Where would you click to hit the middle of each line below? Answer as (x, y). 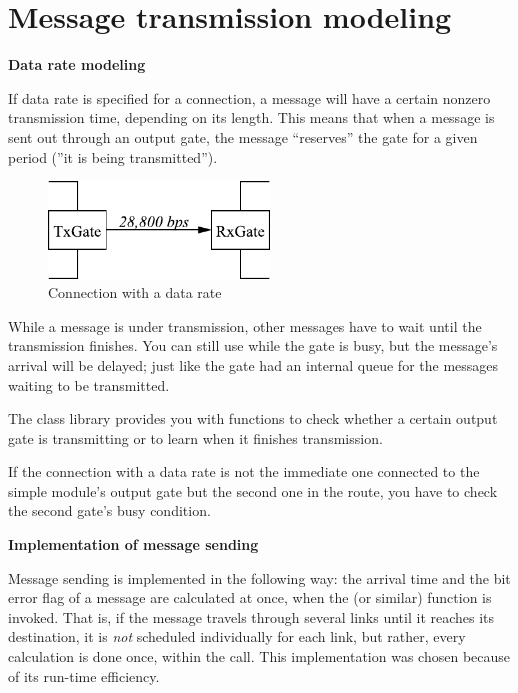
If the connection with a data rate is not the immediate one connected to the (244, 471)
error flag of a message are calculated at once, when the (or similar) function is (250, 597)
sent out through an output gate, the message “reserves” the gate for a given (243, 136)
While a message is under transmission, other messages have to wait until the (245, 325)
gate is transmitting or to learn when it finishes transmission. (195, 437)
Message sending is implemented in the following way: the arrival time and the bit (259, 577)
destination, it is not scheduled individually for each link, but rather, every (237, 636)
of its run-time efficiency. (84, 675)
